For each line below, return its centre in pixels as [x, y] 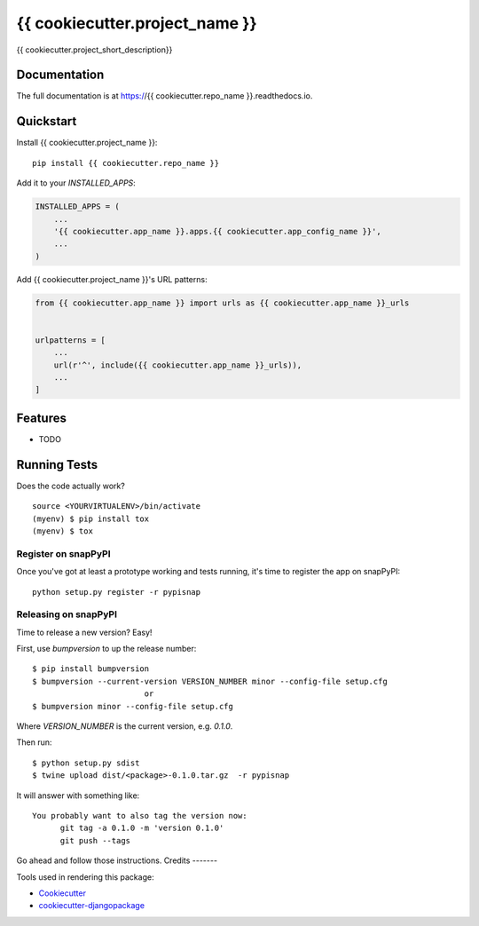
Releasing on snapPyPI [67, 614]
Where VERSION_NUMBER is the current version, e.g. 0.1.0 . [125, 726]
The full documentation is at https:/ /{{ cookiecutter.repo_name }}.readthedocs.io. [165, 96]
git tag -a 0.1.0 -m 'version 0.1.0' [142, 828]
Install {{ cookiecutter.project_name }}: [87, 143]
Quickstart [47, 121]
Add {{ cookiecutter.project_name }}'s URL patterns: [112, 279]
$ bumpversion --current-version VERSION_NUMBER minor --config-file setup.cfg [210, 681]
